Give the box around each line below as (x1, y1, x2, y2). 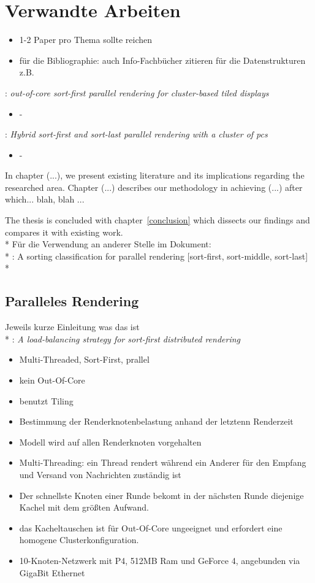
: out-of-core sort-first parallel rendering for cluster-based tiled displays (5, 86, 269, 99)
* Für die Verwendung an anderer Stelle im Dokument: (5, 237, 211, 250)
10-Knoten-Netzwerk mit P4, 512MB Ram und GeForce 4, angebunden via (19, 554, 300, 566)
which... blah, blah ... (5, 193, 85, 206)
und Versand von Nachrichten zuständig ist (19, 468, 181, 481)
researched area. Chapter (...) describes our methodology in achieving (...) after (5, 180, 303, 193)
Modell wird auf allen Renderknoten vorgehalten (19, 435, 202, 448)
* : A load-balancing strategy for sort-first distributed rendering (5, 332, 241, 345)
